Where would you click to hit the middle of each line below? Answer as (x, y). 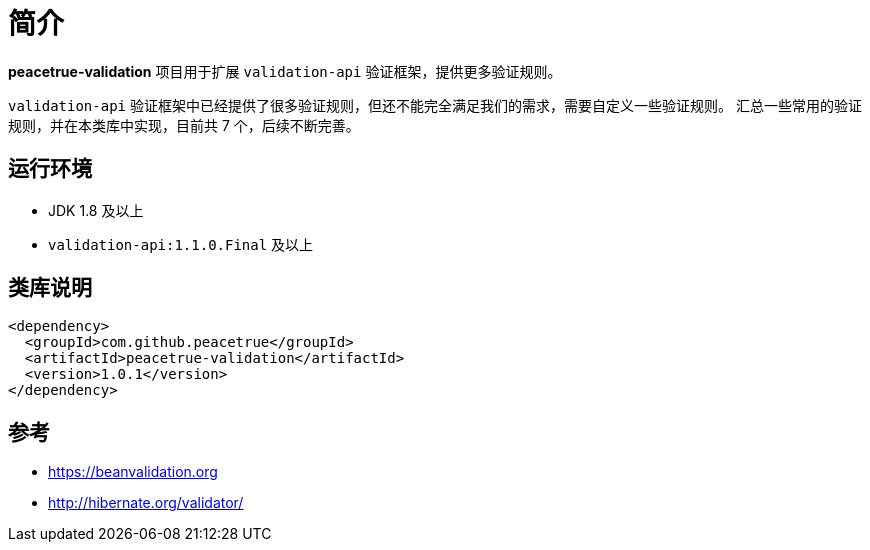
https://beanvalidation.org (133, 472)
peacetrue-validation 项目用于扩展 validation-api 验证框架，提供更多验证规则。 (285, 71)
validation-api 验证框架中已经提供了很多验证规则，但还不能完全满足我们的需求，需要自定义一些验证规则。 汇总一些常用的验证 (435, 105)
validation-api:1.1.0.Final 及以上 (181, 244)
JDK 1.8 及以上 (96, 210)
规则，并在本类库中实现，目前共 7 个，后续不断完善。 (184, 125)
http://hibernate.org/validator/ (146, 503)
